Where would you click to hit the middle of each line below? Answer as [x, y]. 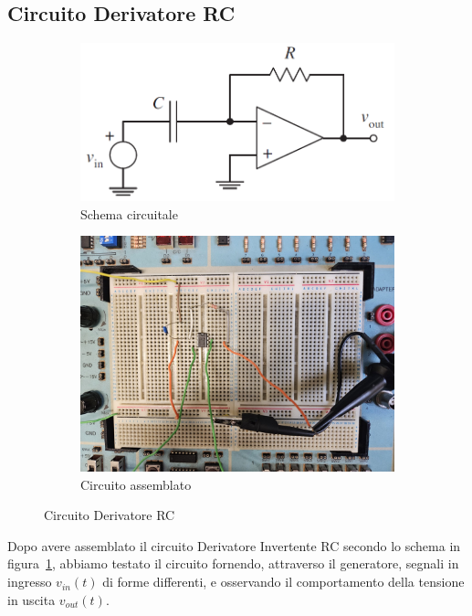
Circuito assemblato [136, 484]
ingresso [30, 582]
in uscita [31, 599]
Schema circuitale [129, 213]
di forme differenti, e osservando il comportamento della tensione [283, 582]
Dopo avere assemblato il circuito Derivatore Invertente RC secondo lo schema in [234, 545]
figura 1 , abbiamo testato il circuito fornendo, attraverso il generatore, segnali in [233, 563]
